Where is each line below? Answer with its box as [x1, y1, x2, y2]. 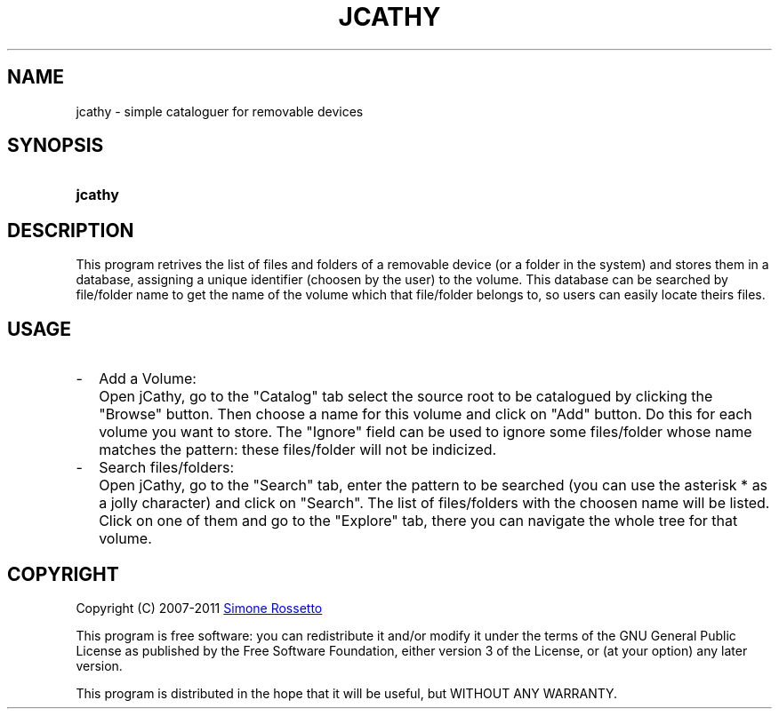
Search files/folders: [99, 458, 235, 477]
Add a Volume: [99, 370, 197, 388]
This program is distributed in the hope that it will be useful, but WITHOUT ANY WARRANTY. [76, 685, 618, 701]
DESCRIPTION [7, 219, 134, 242]
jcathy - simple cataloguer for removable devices [76, 103, 364, 119]
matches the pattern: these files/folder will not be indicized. [99, 441, 497, 459]
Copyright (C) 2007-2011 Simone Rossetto [76, 600, 323, 616]
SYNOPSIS [7, 134, 104, 157]
